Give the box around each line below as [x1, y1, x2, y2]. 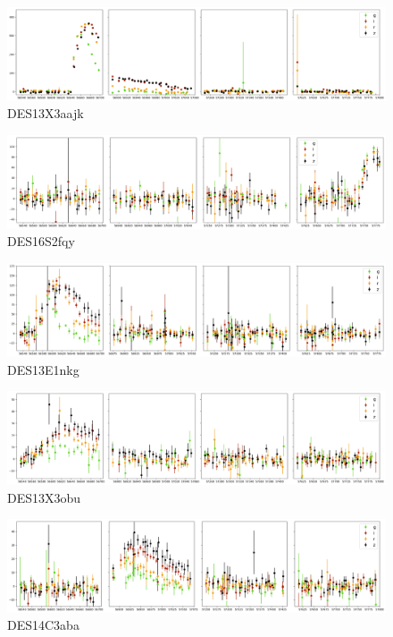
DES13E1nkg [7, 360, 79, 378]
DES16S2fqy [7, 232, 75, 251]
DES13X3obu [7, 488, 81, 506]
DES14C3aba [7, 616, 79, 634]
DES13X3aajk [7, 104, 84, 123]
